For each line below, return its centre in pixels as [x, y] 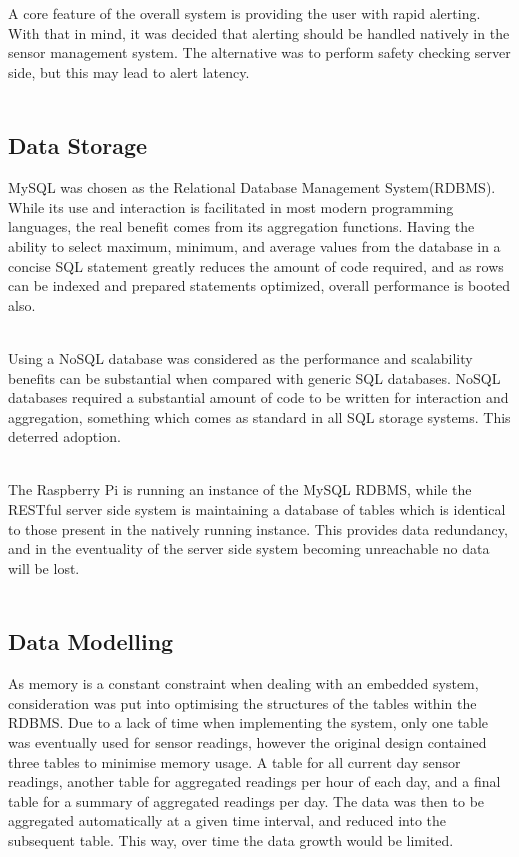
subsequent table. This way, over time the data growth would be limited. [231, 840]
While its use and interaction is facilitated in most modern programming [231, 206]
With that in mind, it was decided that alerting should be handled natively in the [259, 32]
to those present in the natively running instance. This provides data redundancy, [258, 528]
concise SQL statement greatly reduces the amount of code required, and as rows [256, 265]
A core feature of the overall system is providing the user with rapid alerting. [244, 13]
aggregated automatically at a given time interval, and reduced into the [227, 820]
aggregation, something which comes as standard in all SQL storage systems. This [259, 416]
